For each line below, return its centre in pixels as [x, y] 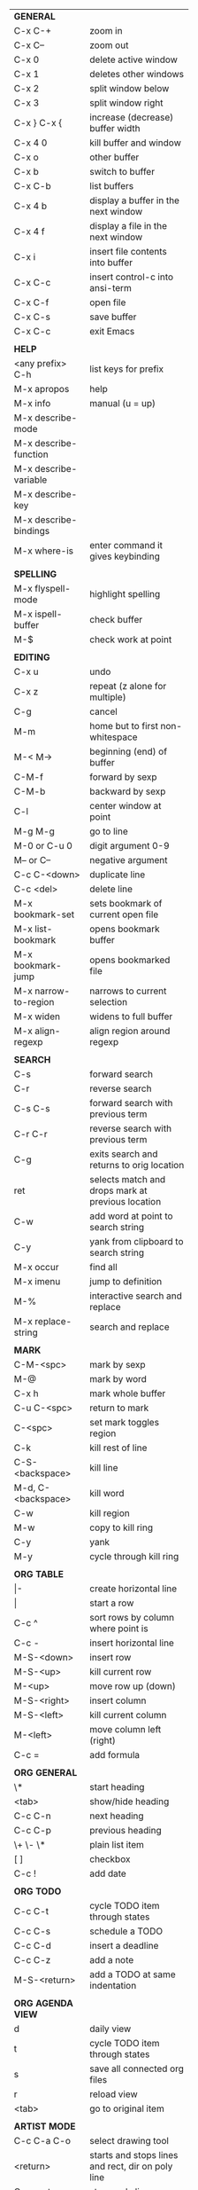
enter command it [126, 545]
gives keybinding [125, 556]
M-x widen [37, 1017]
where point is [119, 1629]
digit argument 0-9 [129, 846]
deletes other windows [137, 74]
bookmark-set [44, 914]
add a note [112, 1960]
